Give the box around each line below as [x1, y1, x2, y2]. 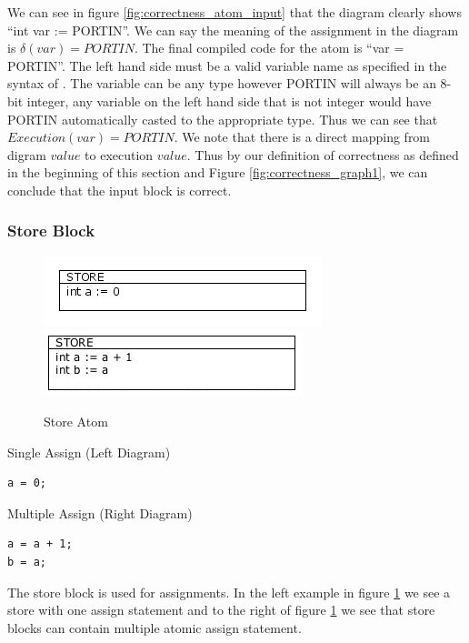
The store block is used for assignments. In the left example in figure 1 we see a [7, 582, 451, 601]
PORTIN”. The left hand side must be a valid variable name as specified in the [7, 55, 447, 75]
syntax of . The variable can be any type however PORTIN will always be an [7, 74, 436, 93]
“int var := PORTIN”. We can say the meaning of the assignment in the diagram [7, 20, 459, 39]
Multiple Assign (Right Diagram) [7, 503, 193, 522]
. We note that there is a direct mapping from [174, 127, 431, 146]
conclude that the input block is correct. [7, 180, 232, 199]
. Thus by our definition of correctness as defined [186, 145, 459, 164]
